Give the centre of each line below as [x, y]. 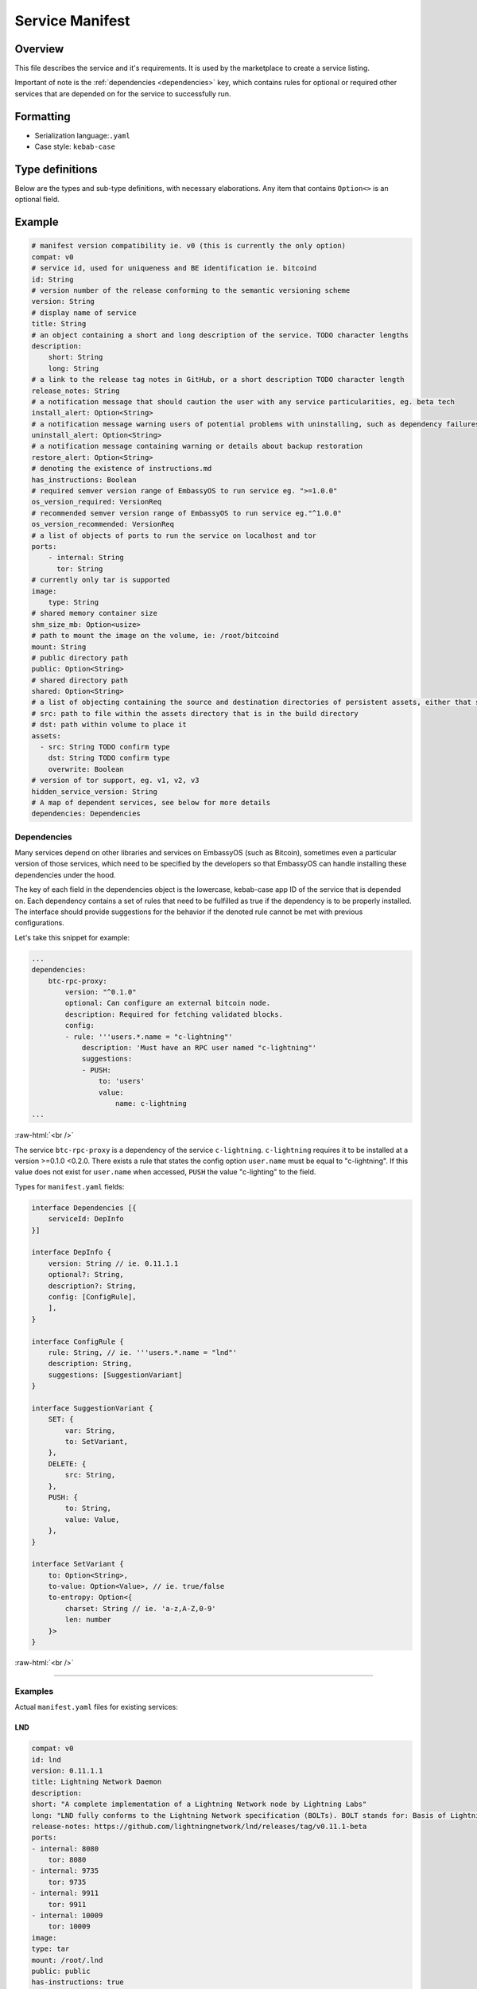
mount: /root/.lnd [67, 1960]
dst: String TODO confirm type [109, 758]
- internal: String [86, 558]
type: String [74, 602]
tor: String [80, 568]
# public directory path [80, 658]
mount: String [59, 647]
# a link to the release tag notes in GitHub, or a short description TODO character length [218, 380]
